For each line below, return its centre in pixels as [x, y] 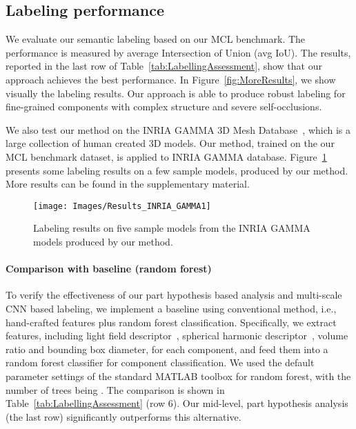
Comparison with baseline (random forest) [109, 269]
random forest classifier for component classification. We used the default [160, 362]
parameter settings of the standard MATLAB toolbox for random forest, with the [178, 376]
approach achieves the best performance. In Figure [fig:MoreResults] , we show [171, 79]
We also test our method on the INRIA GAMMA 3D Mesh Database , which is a [178, 129]
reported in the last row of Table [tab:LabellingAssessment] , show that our [164, 66]
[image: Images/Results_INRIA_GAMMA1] [122, 206]
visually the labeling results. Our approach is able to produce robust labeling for [176, 93]
